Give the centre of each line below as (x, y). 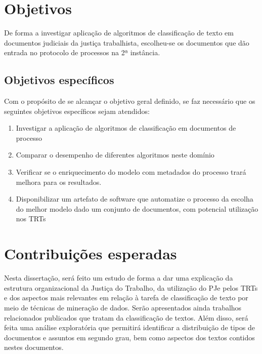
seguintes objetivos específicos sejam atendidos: (77, 111)
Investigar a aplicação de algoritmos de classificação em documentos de (126, 128)
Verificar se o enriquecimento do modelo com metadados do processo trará (131, 172)
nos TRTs (31, 219)
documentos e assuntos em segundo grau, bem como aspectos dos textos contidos (129, 337)
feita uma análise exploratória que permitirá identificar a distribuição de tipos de (129, 327)
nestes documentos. (34, 347)
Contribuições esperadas (91, 253)
